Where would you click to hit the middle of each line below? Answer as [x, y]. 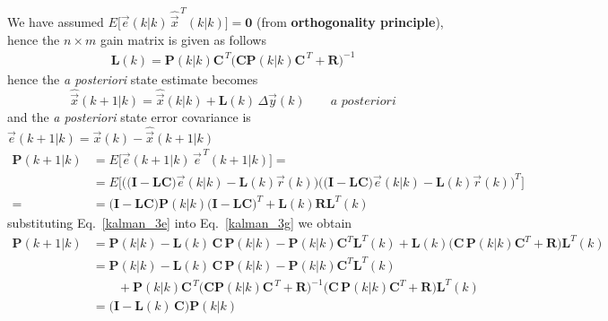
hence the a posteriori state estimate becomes [133, 78]
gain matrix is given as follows [183, 39]
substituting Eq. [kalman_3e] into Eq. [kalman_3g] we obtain [180, 223]
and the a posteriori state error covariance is [129, 116]
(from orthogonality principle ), [350, 21]
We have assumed [56, 21]
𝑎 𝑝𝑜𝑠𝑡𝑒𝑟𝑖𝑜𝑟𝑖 [363, 101]
